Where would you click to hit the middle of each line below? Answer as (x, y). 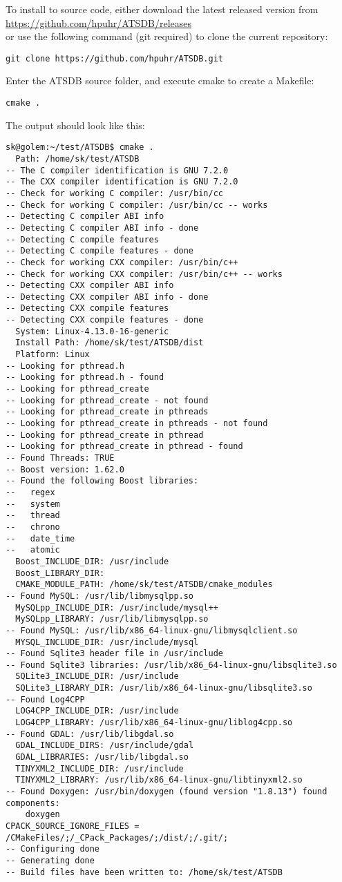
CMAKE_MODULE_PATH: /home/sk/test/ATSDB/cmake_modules (144, 585)
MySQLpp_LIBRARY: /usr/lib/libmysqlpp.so (112, 619)
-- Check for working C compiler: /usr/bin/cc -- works (137, 205)
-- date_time (40, 538)
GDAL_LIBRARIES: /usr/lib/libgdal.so (102, 757)
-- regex (30, 492)
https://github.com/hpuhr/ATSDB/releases (99, 22)
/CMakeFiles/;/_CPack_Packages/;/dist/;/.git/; (117, 837)
